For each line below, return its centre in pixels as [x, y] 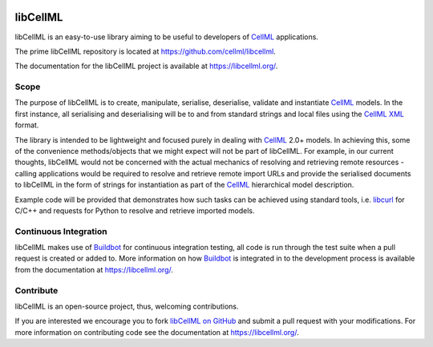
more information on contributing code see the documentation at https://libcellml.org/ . [157, 332]
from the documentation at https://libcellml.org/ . [94, 269]
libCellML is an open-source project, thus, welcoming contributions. [127, 307]
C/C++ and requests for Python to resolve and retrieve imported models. [135, 210]
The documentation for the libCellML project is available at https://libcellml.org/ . [146, 66]
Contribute [36, 290]
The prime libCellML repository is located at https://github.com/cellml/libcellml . [145, 51]
